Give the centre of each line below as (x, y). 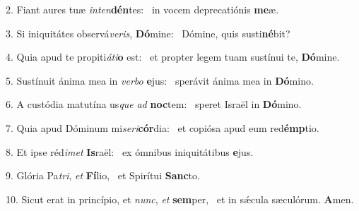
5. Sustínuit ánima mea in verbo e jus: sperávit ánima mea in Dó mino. (160, 80)
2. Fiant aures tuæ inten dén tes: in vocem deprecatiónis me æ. (142, 9)
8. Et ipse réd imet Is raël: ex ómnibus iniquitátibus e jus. (130, 151)
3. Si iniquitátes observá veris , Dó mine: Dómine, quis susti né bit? (148, 33)
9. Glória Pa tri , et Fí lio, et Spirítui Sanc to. (103, 175)
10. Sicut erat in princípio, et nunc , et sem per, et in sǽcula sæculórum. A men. (180, 199)
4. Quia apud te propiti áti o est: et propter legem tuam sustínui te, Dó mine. (173, 57)
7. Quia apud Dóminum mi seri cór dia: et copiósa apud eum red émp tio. (163, 127)
